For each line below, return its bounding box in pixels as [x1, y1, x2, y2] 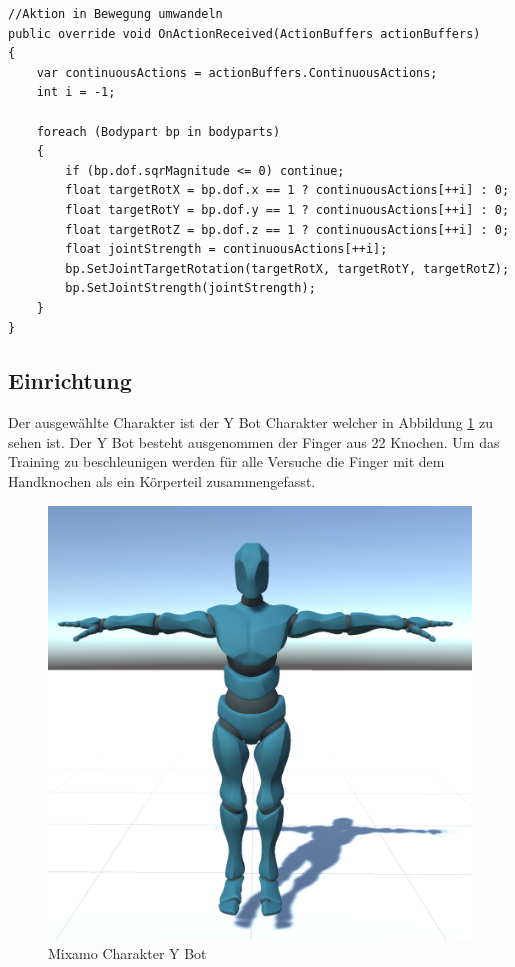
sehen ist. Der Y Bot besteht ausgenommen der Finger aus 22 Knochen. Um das [8, 431, 500, 452]
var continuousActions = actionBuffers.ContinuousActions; [36, 65, 438, 80]
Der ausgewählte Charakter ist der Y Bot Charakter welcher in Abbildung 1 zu [8, 412, 493, 433]
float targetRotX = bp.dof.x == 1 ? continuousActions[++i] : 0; [65, 183, 510, 198]
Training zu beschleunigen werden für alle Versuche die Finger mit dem [8, 451, 445, 472]
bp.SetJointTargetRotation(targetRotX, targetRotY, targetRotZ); [65, 261, 510, 276]
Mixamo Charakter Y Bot [48, 943, 207, 964]
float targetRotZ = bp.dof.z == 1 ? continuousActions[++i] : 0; [65, 222, 510, 237]
